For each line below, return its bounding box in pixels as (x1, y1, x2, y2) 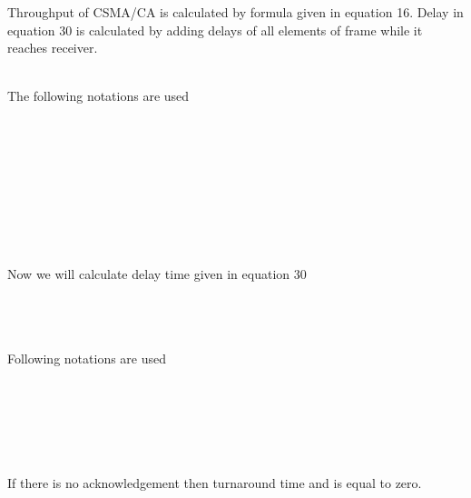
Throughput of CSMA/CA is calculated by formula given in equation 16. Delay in (7, 3, 464, 21)
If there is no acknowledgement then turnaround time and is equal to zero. (7, 473, 422, 492)
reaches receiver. (7, 38, 98, 57)
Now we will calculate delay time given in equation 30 (7, 264, 307, 284)
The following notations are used (7, 86, 190, 105)
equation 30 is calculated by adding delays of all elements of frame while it (7, 20, 423, 39)
